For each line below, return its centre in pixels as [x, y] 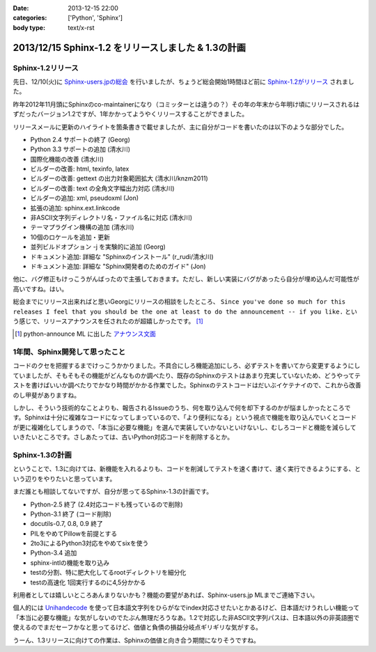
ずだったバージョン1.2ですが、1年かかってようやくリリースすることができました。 [131, 114]
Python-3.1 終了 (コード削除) [71, 514]
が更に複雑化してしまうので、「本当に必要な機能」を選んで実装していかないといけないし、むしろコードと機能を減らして [185, 427]
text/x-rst [81, 27]
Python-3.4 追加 [54, 553]
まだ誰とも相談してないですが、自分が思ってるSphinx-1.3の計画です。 [113, 492]
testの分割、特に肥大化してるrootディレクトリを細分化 [108, 573]
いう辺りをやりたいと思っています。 [64, 479]
